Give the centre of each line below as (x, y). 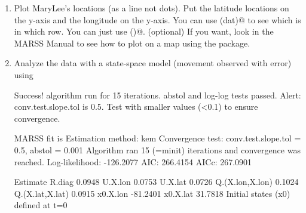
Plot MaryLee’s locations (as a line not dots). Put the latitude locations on (152, 8)
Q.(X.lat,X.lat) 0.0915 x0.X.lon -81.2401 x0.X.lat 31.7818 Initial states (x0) (152, 193)
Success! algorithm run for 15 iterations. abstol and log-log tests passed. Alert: (157, 95)
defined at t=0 (41, 205)
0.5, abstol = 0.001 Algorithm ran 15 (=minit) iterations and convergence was (157, 149)
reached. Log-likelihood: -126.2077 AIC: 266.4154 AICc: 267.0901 (133, 161)
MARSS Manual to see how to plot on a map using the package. (132, 43)
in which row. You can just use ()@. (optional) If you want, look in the (144, 31)
